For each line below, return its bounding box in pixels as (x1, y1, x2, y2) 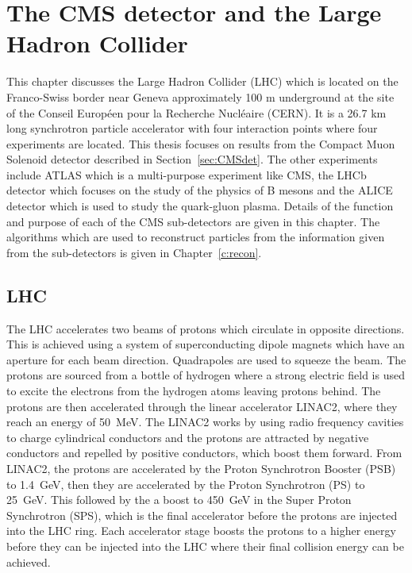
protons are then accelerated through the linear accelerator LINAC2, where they (6, 398, 398, 414)
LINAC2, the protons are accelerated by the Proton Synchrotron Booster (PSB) (6, 460, 396, 476)
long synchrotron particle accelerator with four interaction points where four (6, 120, 378, 137)
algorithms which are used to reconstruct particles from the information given (6, 229, 385, 245)
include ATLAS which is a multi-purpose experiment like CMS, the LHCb (6, 166, 367, 183)
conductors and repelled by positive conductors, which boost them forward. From (6, 444, 402, 461)
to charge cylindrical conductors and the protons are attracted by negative (6, 429, 369, 445)
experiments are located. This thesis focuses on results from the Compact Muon (6, 135, 395, 152)
